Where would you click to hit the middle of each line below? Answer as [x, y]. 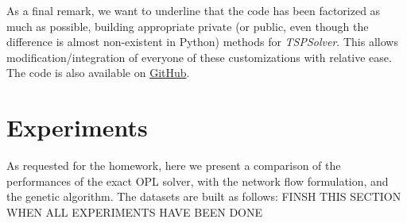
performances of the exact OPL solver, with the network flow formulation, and [198, 181]
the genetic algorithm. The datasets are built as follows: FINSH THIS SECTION [204, 196]
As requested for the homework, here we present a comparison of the [174, 165]
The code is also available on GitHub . [98, 73]
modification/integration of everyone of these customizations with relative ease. [199, 57]
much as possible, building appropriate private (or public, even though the [188, 26]
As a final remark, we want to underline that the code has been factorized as [194, 10]
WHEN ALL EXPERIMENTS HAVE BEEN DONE [135, 211]
